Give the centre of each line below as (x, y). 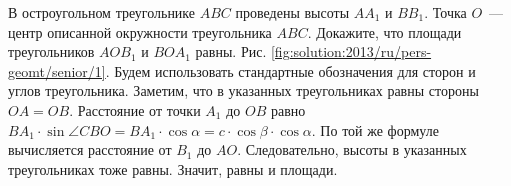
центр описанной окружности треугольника (140, 31)
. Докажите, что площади (384, 31)
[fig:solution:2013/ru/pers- (351, 51)
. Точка (445, 12)
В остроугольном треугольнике (102, 12)
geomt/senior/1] (57, 70)
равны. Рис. (231, 51)
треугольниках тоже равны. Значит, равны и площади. (173, 168)
